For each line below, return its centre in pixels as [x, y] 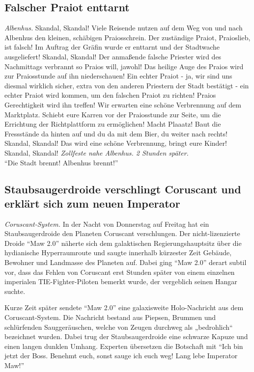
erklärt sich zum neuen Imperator [92, 203]
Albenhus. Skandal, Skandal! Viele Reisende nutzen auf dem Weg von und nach [124, 28]
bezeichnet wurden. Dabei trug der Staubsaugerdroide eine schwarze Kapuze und [126, 336]
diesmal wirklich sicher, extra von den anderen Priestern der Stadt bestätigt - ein [127, 85]
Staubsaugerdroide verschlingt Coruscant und [123, 189]
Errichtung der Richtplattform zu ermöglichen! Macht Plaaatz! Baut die [113, 124]
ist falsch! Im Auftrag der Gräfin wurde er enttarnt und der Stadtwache [112, 47]
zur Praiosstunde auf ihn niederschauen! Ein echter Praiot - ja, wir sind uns [118, 76]
